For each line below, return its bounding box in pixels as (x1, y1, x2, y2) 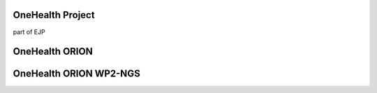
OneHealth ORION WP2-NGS (13, 68, 141, 80)
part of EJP (13, 28, 45, 36)
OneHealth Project (13, 9, 95, 21)
